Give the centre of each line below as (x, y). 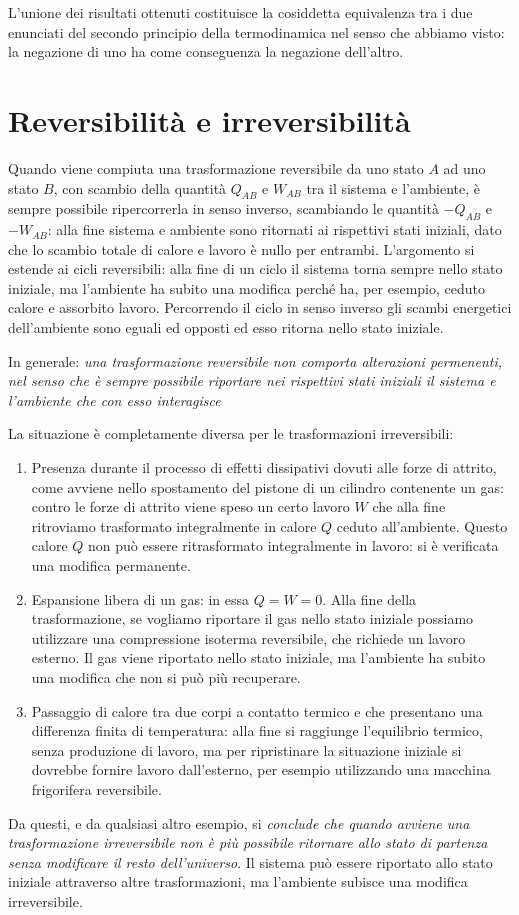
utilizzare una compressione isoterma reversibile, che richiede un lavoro (248, 637)
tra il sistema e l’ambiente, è (393, 187)
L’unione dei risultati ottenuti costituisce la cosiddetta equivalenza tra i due (240, 12)
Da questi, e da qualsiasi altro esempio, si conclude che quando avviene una (239, 822)
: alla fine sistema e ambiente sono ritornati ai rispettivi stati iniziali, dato (274, 229)
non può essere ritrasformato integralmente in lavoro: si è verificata (293, 545)
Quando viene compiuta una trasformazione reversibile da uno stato (216, 167)
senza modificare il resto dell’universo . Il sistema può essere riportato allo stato (250, 861)
